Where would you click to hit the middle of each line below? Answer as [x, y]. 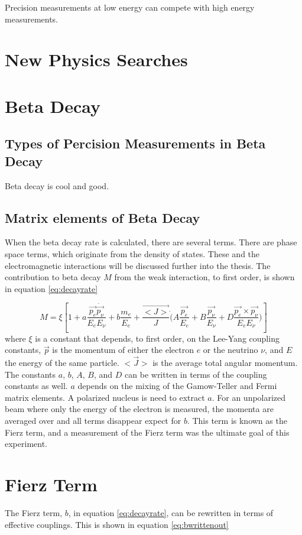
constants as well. [36, 386]
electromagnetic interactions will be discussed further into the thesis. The [138, 265]
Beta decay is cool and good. [57, 185]
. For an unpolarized [249, 397]
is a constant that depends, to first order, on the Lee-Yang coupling [157, 338]
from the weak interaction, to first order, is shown [204, 277]
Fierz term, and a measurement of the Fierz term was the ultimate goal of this [147, 432]
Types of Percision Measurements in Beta [135, 143]
